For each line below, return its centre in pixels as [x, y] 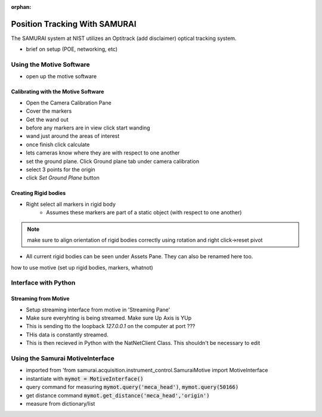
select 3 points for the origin [61, 169]
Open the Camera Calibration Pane [69, 103]
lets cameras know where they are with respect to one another [103, 153]
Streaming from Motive [40, 299]
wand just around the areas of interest [73, 136]
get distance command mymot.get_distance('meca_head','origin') [118, 395]
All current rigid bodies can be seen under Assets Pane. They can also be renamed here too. [140, 257]
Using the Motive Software [50, 64]
